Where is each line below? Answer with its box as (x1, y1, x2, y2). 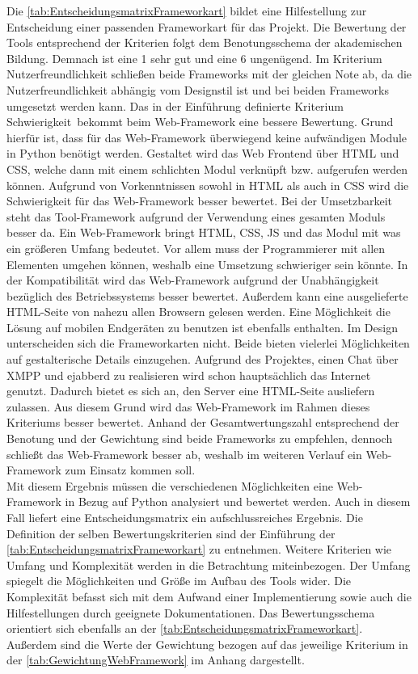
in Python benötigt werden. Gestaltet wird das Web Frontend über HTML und (6, 145, 399, 162)
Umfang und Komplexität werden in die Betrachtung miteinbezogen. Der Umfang (6, 556, 411, 573)
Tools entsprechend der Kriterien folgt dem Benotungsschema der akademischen (6, 34, 403, 51)
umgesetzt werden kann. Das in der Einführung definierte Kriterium (6, 97, 344, 114)
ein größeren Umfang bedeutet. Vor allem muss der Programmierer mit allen (6, 239, 386, 256)
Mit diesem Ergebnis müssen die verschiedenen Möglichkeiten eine (6, 477, 333, 494)
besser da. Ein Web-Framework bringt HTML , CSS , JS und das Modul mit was (6, 224, 401, 241)
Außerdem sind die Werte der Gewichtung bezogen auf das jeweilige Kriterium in (6, 635, 408, 652)
